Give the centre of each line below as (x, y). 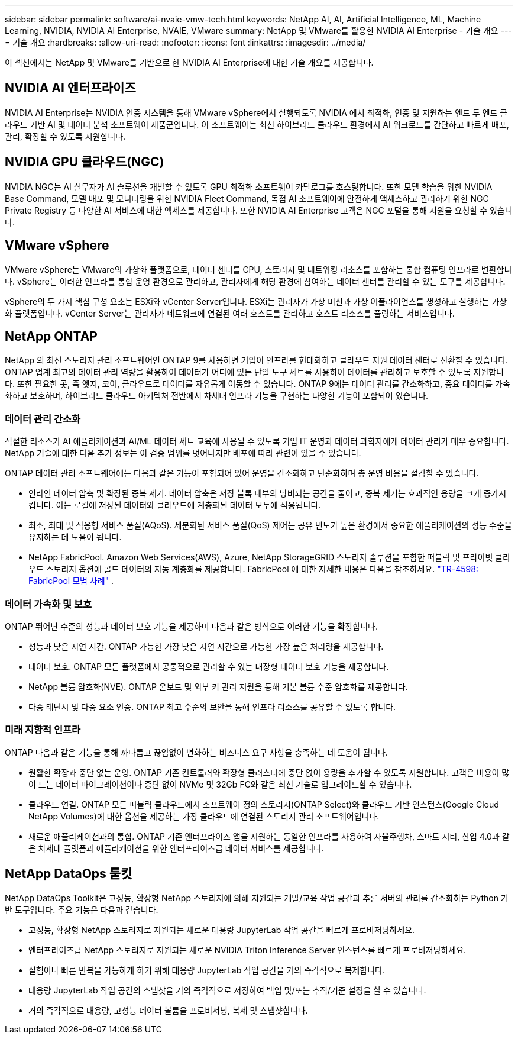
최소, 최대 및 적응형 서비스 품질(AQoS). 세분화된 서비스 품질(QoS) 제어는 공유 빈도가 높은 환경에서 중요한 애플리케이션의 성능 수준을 (270, 525)
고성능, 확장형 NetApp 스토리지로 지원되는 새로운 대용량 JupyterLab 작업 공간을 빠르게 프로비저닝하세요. (222, 930)
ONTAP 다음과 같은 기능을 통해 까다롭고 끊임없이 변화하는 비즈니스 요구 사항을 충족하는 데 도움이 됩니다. (196, 752)
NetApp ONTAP (51, 336)
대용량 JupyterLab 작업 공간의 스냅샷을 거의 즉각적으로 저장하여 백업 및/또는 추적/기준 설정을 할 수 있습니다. (227, 990)
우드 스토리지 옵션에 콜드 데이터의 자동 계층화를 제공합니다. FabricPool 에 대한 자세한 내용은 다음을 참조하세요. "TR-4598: (253, 569)
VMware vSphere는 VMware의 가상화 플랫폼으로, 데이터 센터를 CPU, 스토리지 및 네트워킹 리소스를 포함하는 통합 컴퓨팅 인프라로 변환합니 (258, 269)
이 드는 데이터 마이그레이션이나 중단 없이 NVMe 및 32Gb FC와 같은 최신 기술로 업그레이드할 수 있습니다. (220, 784)
